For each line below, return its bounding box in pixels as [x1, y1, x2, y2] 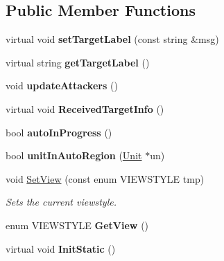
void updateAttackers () [6, 78, 118, 93]
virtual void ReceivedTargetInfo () [6, 101, 164, 116]
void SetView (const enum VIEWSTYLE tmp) [6, 171, 205, 186]
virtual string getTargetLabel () [6, 55, 150, 69]
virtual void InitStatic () [6, 241, 116, 255]
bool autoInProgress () [6, 125, 112, 139]
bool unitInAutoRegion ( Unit [6, 148, 142, 163]
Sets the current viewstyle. [6, 195, 117, 209]
